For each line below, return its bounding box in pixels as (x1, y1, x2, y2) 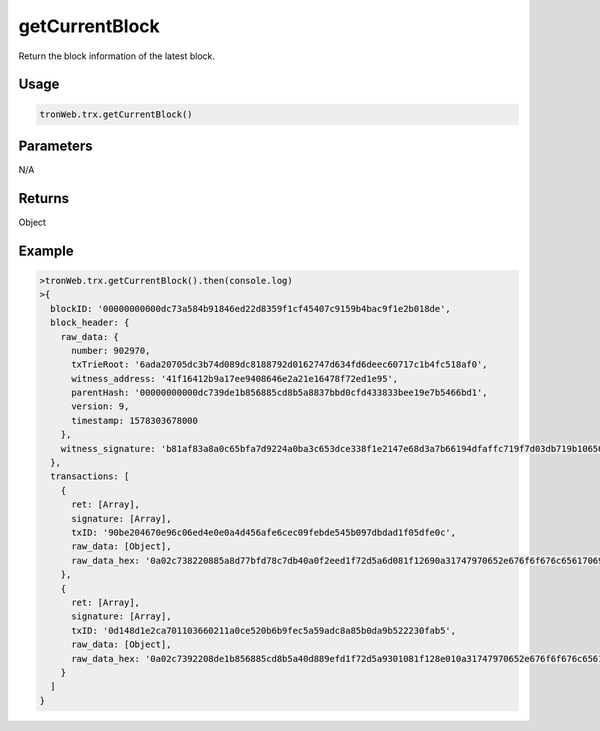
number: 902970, (71, 345, 151, 356)
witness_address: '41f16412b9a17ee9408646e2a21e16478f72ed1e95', (71, 373, 399, 384)
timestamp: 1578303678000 (71, 415, 199, 426)
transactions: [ (50, 471, 130, 482)
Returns (18, 190, 70, 207)
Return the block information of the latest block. (18, 50, 215, 62)
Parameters (18, 137, 93, 154)
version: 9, (71, 401, 130, 412)
